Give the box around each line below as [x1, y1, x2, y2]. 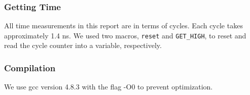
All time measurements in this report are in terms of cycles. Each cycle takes [4, 20, 243, 31]
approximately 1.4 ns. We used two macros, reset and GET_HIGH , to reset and [4, 30, 246, 40]
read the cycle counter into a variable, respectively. [4, 40, 162, 51]
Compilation [4, 61, 56, 74]
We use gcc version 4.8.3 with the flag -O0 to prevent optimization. [4, 81, 213, 92]
